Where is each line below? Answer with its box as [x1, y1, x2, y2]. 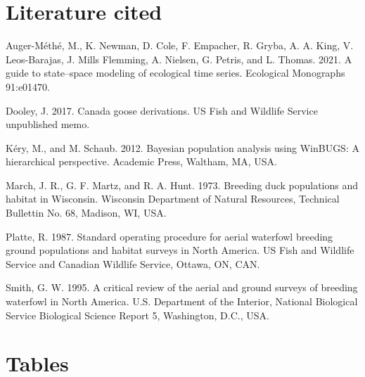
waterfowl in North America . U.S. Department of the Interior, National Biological [6, 294, 358, 309]
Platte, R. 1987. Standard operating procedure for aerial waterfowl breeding [6, 229, 333, 243]
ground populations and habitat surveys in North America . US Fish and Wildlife [6, 243, 354, 257]
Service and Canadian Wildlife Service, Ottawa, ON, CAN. [6, 256, 260, 271]
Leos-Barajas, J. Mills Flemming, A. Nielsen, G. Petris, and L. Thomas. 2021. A [6, 51, 352, 66]
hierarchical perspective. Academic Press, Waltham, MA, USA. [6, 154, 277, 169]
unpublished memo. [6, 117, 90, 132]
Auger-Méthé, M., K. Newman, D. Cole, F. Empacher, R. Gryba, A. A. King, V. [6, 38, 354, 53]
